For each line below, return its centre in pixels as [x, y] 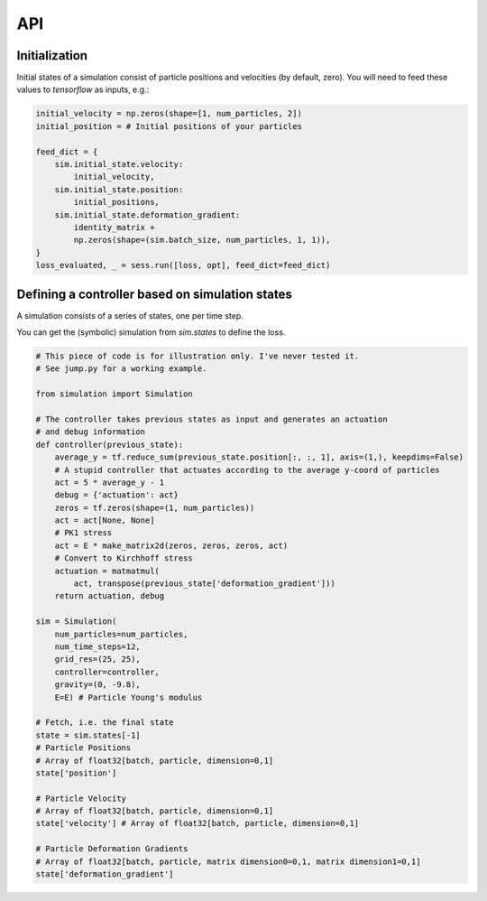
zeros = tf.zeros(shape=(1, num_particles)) [155, 507]
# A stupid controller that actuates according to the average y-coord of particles [248, 470]
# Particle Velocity [81, 798]
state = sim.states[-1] [88, 735]
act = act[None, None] [105, 520]
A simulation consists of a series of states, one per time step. [130, 315]
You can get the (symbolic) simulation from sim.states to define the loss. [151, 332]
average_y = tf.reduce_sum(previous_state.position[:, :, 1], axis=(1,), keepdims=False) [259, 457]
